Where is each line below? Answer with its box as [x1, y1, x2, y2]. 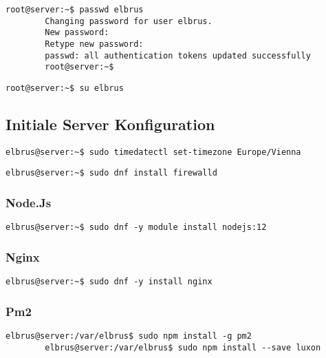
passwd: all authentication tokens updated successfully [45, 50, 311, 61]
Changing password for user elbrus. [45, 16, 213, 26]
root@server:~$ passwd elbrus [6, 5, 144, 14]
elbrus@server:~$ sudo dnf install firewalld [6, 168, 217, 178]
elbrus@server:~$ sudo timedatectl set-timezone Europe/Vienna [6, 147, 301, 157]
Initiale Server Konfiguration [6, 113, 215, 134]
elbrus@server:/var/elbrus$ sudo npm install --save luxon [45, 342, 321, 352]
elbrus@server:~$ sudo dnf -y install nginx [6, 277, 213, 287]
